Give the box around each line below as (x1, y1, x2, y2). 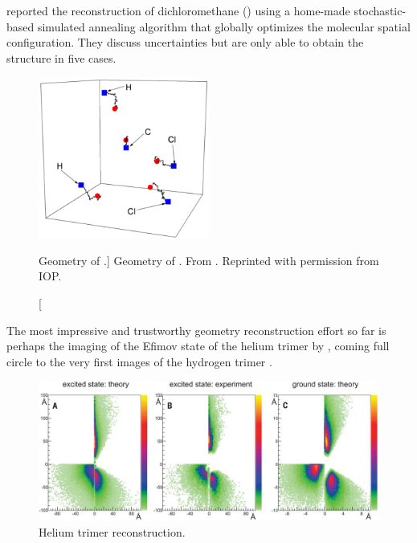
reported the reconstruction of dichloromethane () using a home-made (6, 2, 350, 18)
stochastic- (354, 2, 407, 18)
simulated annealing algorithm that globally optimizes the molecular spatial (37, 18, 411, 35)
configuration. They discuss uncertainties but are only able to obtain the (6, 34, 364, 51)
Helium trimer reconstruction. (39, 523, 186, 540)
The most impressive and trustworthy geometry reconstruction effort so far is (6, 321, 386, 338)
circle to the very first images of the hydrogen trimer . (6, 353, 272, 369)
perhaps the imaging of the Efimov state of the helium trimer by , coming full (6, 337, 390, 354)
